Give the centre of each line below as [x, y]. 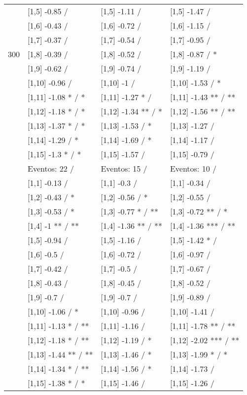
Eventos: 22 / [51, 168]
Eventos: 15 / [124, 168]
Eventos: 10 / [193, 168]
